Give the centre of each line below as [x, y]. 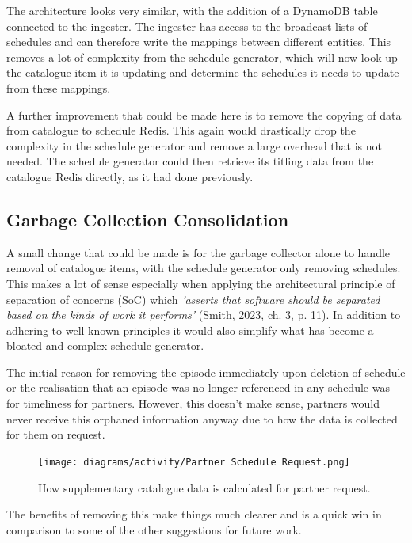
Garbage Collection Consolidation [148, 219]
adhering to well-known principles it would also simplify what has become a [190, 330]
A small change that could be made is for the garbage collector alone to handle [198, 252]
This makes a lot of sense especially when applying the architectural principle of [201, 283]
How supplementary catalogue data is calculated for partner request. [204, 487]
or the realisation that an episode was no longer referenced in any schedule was [198, 387]
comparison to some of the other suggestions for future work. [154, 529]
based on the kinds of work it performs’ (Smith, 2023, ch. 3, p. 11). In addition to [204, 315]
